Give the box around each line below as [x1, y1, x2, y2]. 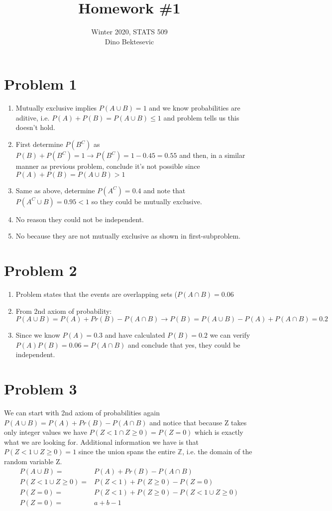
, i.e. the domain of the [182, 446, 252, 457]
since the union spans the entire [78, 446, 176, 457]
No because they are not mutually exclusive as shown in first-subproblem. [15, 231, 241, 241]
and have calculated [105, 330, 165, 340]
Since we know [15, 330, 60, 340]
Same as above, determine [15, 185, 95, 195]
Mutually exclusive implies [15, 103, 97, 113]
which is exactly [195, 427, 243, 437]
